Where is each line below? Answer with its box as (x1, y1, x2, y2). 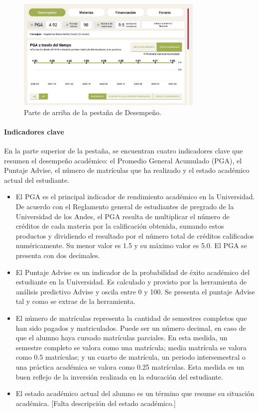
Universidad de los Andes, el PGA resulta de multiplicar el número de (15, 211, 230, 221)
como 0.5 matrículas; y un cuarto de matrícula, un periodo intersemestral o (15, 352, 246, 362)
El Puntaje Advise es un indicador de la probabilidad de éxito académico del (15, 267, 250, 277)
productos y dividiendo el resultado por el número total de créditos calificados (15, 230, 254, 241)
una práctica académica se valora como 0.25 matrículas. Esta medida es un (15, 361, 245, 372)
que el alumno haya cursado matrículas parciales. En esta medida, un (15, 332, 228, 343)
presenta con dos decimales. (15, 250, 100, 260)
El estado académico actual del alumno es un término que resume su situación (15, 388, 255, 399)
